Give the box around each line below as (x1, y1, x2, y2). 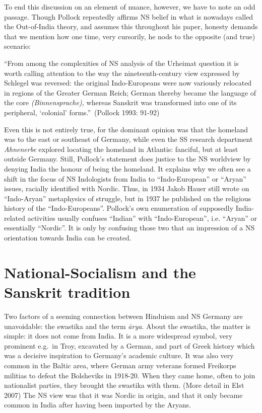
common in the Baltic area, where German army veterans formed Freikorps (4, 360, 236, 370)
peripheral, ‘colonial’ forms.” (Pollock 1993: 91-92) (4, 107, 160, 117)
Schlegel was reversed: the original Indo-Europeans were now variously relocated (4, 77, 252, 88)
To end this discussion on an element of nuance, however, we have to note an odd (4, 2, 255, 12)
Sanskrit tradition (4, 282, 130, 302)
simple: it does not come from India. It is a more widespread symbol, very (4, 331, 233, 341)
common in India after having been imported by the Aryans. (4, 399, 191, 410)
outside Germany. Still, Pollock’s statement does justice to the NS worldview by (4, 153, 251, 164)
